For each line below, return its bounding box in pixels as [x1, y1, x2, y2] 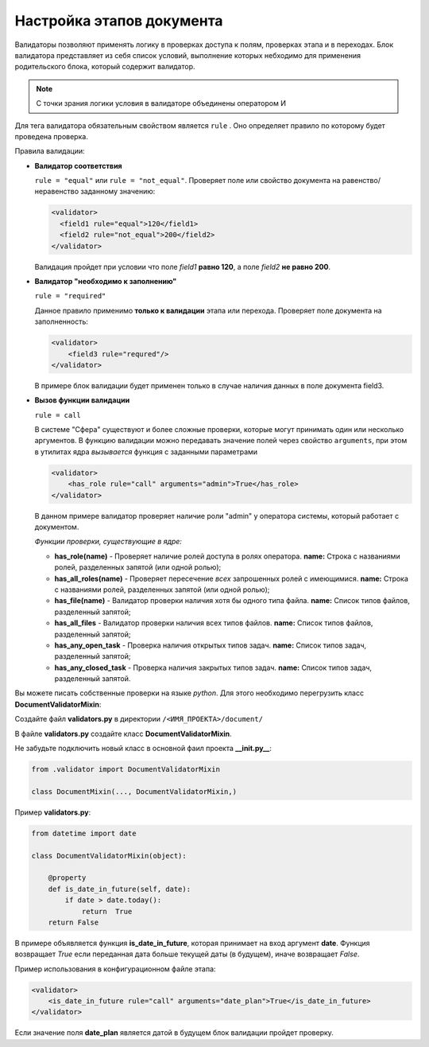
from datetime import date [31, 828, 137, 838]
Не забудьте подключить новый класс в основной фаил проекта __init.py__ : [14, 744, 272, 753]
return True [81, 907, 133, 916]
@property [48, 874, 87, 882]
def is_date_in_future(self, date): [48, 884, 191, 893]
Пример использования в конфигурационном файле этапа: [14, 963, 216, 974]
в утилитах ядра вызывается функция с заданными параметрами [34, 446, 258, 457]
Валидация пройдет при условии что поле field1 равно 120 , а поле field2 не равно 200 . [34, 262, 331, 271]
